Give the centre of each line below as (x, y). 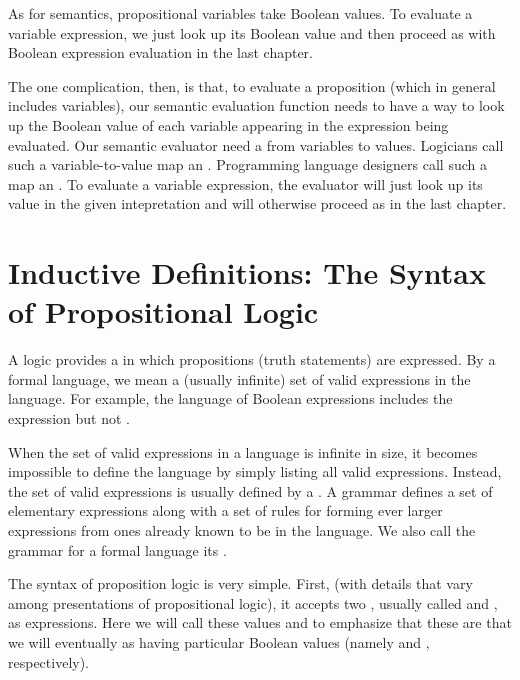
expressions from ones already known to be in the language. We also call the (242, 530)
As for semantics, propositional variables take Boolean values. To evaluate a (240, 13)
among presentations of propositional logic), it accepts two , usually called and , (253, 602)
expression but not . (69, 418)
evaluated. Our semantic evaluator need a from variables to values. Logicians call (256, 144)
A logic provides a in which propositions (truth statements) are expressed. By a (252, 359)
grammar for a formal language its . (117, 549)
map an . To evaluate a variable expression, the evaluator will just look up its (245, 183)
